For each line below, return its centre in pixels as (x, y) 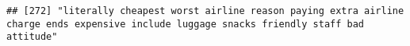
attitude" (32, 37)
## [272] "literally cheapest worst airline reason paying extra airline (205, 11)
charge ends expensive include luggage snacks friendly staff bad (186, 24)
